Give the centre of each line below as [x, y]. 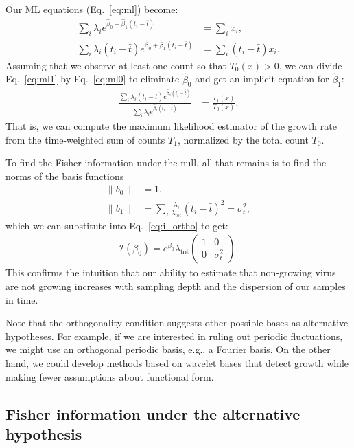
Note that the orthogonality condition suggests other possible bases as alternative [177, 323]
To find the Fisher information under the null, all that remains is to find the [166, 163]
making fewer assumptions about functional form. [110, 376]
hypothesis [44, 433]
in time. [22, 299]
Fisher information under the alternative [153, 413]
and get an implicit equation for [262, 79]
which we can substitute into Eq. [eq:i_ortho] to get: [117, 225]
